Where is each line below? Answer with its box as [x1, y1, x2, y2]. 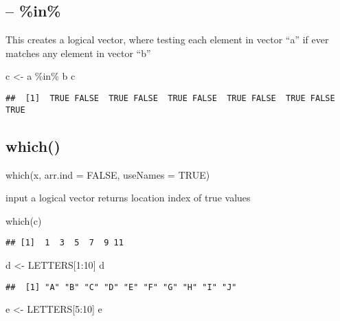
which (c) [5, 213, 42, 228]
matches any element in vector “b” [5, 45, 151, 60]
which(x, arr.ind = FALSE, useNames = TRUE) [5, 167, 210, 181]
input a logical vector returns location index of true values [5, 190, 251, 205]
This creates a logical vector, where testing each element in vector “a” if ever [5, 32, 329, 47]
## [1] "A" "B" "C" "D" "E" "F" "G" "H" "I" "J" [5, 282, 237, 292]
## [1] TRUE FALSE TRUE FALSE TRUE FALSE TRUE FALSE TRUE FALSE [5, 93, 335, 103]
